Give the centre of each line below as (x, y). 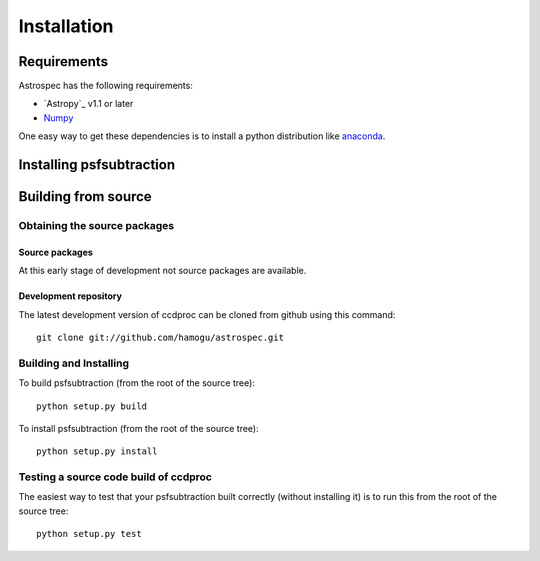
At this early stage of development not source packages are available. (162, 271)
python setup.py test (89, 534)
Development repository (70, 296)
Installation (66, 26)
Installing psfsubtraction (96, 165)
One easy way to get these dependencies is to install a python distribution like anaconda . (202, 136)
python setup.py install (97, 451)
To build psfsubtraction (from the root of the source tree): (136, 383)
